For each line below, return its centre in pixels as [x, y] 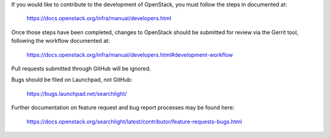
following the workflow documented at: [61, 41]
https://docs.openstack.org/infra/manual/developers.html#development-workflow [130, 54]
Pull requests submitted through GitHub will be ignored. [81, 68]
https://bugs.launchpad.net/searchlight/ [77, 93]
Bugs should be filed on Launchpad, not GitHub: [72, 80]
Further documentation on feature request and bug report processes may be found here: [123, 107]
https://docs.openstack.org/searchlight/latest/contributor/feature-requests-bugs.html [134, 122]
